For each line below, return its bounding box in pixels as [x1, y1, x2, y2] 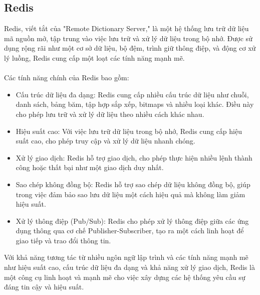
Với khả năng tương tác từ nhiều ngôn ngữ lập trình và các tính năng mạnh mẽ [4, 252, 248, 262]
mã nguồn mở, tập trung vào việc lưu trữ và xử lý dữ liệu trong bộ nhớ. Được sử [4, 33, 252, 43]
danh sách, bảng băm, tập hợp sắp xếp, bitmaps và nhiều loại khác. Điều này [16, 99, 254, 109]
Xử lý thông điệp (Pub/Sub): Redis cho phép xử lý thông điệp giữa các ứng [16, 215, 249, 226]
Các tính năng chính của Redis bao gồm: [4, 72, 129, 83]
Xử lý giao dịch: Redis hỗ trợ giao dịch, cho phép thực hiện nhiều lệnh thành [16, 152, 252, 163]
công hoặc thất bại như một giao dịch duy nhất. [16, 162, 164, 173]
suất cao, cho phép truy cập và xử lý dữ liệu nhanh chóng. [16, 135, 195, 146]
